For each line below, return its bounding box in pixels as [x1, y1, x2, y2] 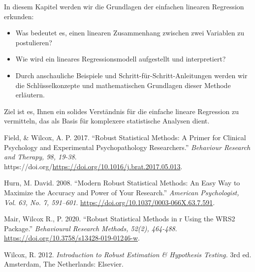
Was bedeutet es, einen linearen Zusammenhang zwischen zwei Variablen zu [15, 28, 245, 38]
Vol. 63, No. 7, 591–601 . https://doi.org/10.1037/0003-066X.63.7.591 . [4, 197, 215, 207]
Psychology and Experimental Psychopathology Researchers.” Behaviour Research [4, 142, 251, 152]
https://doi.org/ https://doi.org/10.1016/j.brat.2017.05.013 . [4, 161, 183, 171]
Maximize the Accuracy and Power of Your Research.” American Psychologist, [4, 187, 239, 197]
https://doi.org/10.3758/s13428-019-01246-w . [4, 233, 140, 243]
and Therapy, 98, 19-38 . [4, 151, 77, 162]
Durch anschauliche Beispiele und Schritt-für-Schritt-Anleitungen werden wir [15, 70, 248, 80]
